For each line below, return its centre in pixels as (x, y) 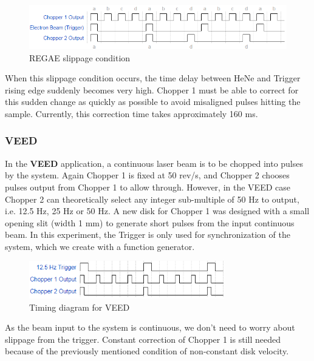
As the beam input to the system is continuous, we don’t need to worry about (150, 327)
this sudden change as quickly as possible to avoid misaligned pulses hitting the (153, 102)
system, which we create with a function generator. (100, 246)
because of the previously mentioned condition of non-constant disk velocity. (147, 351)
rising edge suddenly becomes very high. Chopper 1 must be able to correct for (152, 89)
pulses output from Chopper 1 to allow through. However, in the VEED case (148, 187)
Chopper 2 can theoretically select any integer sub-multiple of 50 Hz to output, (152, 199)
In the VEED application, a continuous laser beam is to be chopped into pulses (154, 163)
